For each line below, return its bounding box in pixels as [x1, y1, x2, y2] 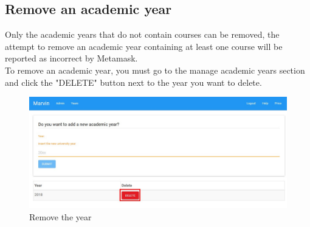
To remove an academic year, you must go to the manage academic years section [5, 63, 305, 76]
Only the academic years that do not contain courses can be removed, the [5, 28, 280, 41]
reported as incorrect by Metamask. [5, 52, 138, 65]
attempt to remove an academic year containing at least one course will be [5, 40, 283, 52]
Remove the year [29, 210, 92, 223]
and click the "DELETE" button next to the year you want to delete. [5, 75, 262, 88]
